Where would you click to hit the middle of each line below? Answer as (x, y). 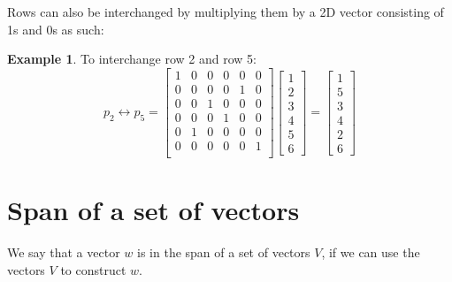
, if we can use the (371, 252)
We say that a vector (64, 252)
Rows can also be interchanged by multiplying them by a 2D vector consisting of (226, 11)
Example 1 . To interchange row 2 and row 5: (132, 59)
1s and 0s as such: (56, 29)
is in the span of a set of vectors (224, 252)
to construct (93, 269)
